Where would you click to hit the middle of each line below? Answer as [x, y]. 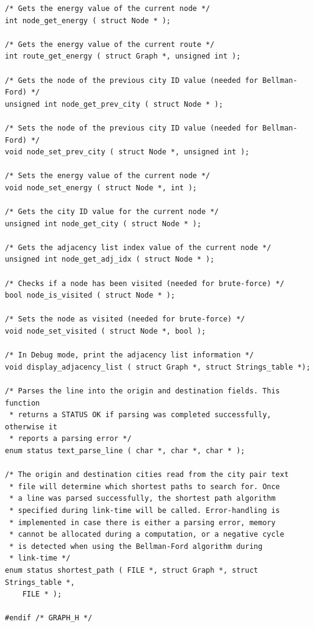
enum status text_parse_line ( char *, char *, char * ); [125, 450]
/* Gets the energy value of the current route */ [110, 44]
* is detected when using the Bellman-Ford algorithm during [136, 546]
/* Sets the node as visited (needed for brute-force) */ [125, 319]
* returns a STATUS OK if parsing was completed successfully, [140, 415]
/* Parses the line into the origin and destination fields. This [143, 391]
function [23, 403]
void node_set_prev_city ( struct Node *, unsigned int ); [127, 152]
